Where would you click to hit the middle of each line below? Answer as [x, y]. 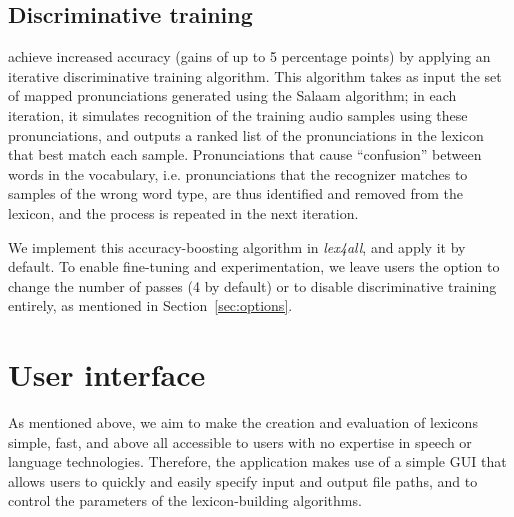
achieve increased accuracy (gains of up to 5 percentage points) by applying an [249, 56]
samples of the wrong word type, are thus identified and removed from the [236, 193]
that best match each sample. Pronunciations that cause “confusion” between [245, 154]
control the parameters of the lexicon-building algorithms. [185, 500]
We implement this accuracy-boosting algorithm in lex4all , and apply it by [237, 246]
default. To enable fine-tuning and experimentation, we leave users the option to [254, 266]
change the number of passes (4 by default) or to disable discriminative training [252, 285]
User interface [107, 374]
